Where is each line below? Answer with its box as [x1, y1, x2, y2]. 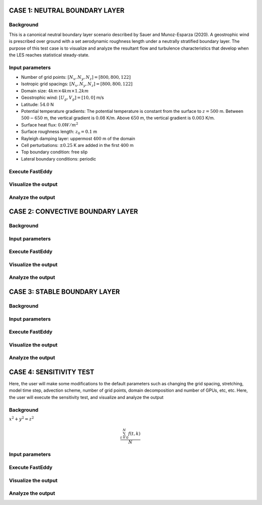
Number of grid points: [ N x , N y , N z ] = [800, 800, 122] [21, 74, 131, 81]
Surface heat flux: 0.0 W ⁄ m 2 [21, 122, 79, 127]
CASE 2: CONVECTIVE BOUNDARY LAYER [9, 207, 138, 216]
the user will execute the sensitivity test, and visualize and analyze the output [9, 394, 164, 400]
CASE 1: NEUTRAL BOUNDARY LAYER [9, 6, 125, 15]
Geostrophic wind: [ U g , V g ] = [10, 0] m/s [21, 95, 104, 102]
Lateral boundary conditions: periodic [21, 156, 97, 162]
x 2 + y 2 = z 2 [9, 415, 34, 422]
